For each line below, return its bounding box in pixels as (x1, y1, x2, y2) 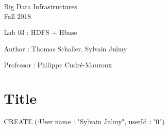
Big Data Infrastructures (4, 1, 77, 11)
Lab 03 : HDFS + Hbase (4, 27, 77, 37)
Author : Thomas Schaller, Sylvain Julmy (4, 43, 127, 53)
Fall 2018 (4, 11, 31, 21)
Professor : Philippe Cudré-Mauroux (4, 60, 112, 70)
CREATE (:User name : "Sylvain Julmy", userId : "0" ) (4, 116, 165, 127)
